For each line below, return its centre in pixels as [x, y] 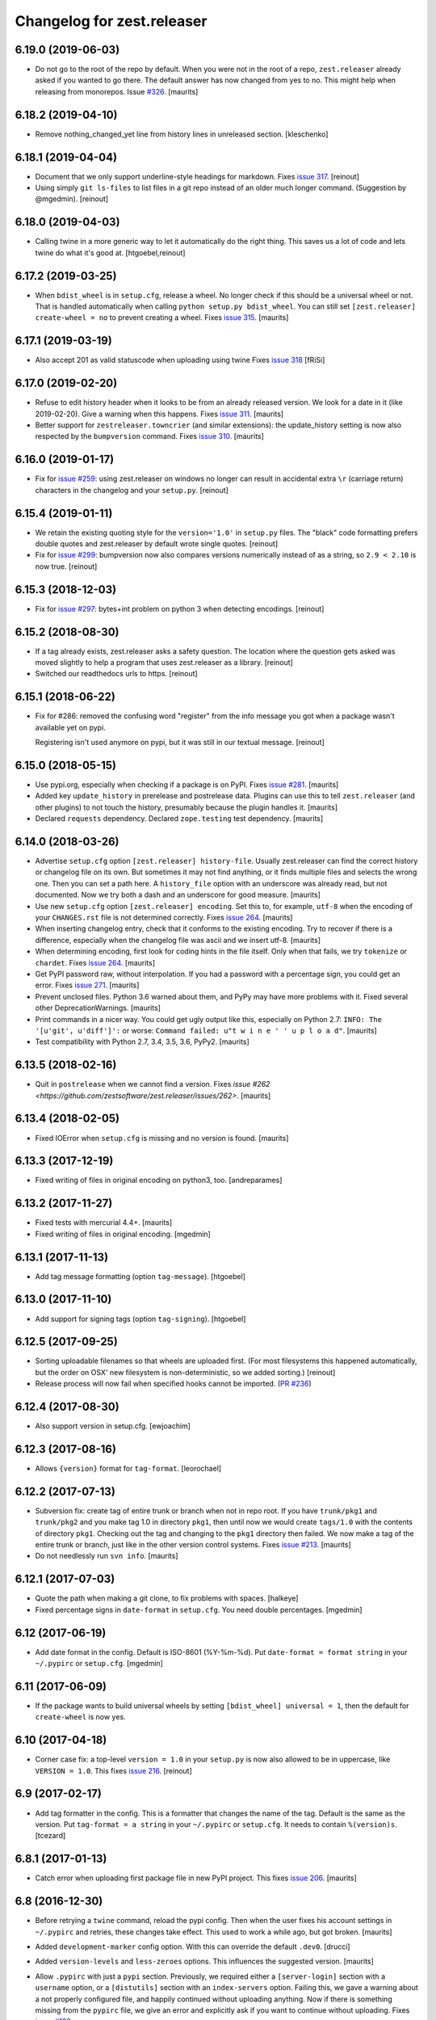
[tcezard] [50, 1836]
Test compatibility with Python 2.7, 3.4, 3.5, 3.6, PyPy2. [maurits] [142, 1042]
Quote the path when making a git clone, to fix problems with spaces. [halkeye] [167, 1598]
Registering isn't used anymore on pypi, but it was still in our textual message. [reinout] [180, 743]
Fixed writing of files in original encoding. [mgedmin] [123, 1234]
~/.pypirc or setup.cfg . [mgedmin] [99, 1664]
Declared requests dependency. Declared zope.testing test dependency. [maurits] [179, 819]
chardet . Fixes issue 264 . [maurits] [95, 962]
